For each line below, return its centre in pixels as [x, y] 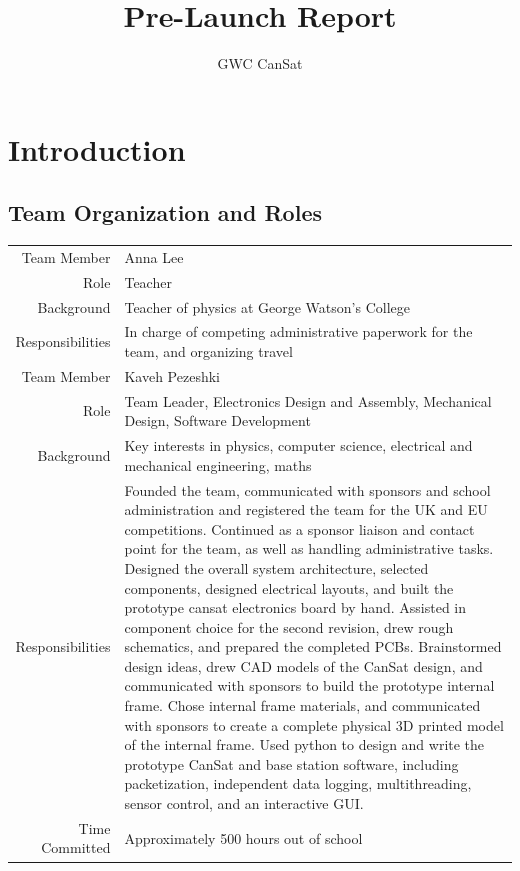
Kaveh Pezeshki [172, 375]
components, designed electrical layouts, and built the [289, 587]
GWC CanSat [260, 63]
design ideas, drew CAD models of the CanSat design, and [303, 665]
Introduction [97, 148]
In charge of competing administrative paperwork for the [298, 331]
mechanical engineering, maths [218, 464]
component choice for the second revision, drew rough [289, 626]
